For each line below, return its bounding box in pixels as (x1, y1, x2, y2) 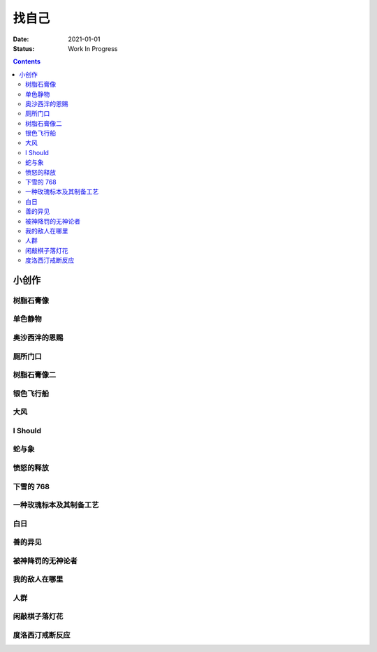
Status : (13, 44, 35, 52)
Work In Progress (68, 44, 118, 52)
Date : (13, 35, 29, 43)
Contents (13, 57, 41, 66)
